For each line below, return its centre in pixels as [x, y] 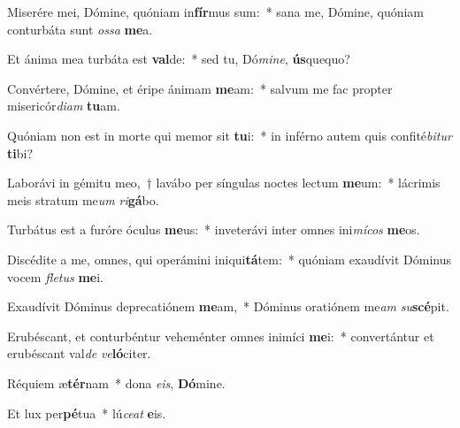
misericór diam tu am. [64, 106]
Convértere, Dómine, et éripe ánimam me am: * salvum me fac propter [200, 88]
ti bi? [20, 153]
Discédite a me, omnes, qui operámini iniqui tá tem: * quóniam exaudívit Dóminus [230, 259]
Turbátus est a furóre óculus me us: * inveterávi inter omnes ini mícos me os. [214, 229]
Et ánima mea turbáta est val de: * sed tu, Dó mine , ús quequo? [179, 59]
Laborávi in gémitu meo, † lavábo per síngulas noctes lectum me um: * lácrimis [224, 183]
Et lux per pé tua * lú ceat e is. [87, 413]
